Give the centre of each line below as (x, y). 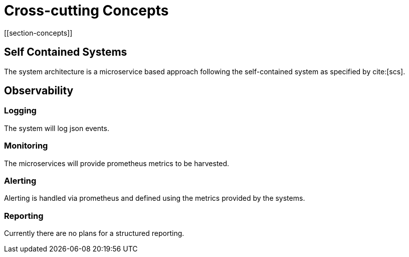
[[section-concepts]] (38, 33)
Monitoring (26, 146)
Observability (39, 91)
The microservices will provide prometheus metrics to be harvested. (117, 163)
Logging (20, 111)
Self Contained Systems (66, 52)
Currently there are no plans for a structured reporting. (94, 233)
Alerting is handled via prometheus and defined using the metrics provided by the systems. (155, 198)
